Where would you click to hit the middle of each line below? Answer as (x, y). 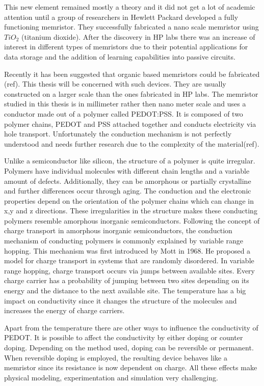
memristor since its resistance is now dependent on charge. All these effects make (131, 367)
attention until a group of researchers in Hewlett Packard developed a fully (121, 17)
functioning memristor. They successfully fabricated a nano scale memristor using (131, 27)
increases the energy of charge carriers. (64, 310)
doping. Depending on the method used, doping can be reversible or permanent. (129, 347)
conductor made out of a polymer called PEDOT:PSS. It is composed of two (124, 113)
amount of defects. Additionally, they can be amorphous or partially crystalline (128, 181)
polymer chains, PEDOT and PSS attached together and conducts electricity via (130, 123)
